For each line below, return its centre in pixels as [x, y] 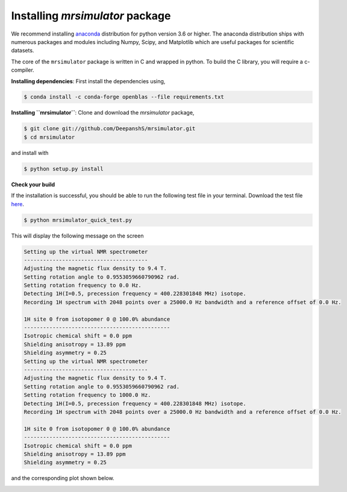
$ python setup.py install [64, 169]
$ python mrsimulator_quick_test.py [78, 220]
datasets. [23, 51]
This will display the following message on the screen [77, 236]
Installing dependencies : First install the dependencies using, [88, 81]
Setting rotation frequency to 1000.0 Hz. [87, 395]
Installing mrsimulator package [91, 16]
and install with [30, 153]
